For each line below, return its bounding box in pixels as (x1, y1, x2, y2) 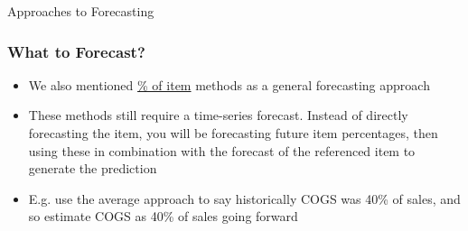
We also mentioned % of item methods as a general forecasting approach (28, 75, 430, 94)
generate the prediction (28, 159, 157, 178)
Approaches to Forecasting (7, 2, 154, 20)
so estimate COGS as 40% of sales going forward (28, 207, 298, 226)
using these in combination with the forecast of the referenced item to (28, 141, 416, 160)
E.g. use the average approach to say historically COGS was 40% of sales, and (28, 189, 461, 208)
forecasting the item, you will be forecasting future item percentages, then (28, 124, 438, 142)
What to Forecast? (7, 40, 145, 62)
